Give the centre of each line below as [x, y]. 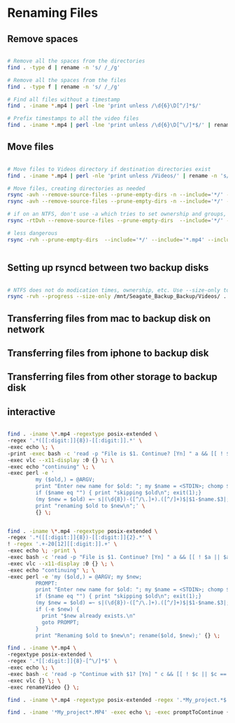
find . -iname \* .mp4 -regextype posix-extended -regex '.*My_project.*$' [119, 700]
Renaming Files [53, 13]
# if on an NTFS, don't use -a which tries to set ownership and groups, [117, 214]
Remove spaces [43, 39]
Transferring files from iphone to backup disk [108, 353]
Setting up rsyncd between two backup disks [108, 268]
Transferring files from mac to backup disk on [109, 318]
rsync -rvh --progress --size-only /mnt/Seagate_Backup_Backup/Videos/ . [117, 297]
